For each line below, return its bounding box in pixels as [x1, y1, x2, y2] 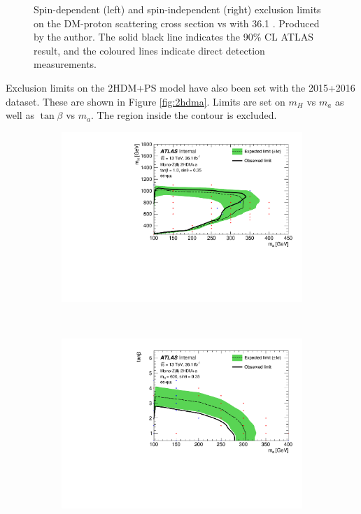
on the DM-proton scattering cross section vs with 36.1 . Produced [34, 15, 320, 30]
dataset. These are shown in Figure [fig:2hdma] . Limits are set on [6, 94, 285, 108]
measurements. [34, 57, 97, 71]
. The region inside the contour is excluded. [90, 108, 277, 122]
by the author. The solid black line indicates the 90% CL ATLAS [34, 29, 313, 44]
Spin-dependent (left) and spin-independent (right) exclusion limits [34, 2, 321, 16]
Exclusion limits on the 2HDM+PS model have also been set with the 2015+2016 [6, 80, 355, 94]
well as [6, 108, 34, 122]
